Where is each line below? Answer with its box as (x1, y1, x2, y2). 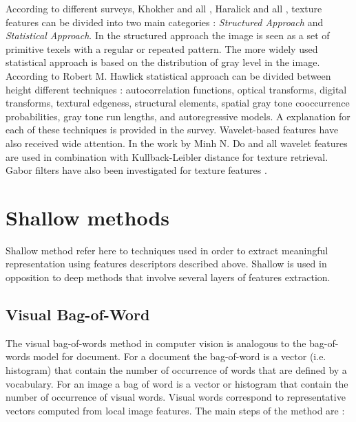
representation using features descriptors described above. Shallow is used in (6, 256, 327, 271)
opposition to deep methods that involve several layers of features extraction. (6, 270, 331, 285)
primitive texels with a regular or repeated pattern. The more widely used (6, 41, 318, 56)
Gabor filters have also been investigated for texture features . (6, 163, 267, 177)
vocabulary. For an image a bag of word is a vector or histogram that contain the (6, 376, 348, 390)
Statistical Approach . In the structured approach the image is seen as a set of (6, 28, 330, 43)
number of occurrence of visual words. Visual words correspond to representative (6, 390, 346, 404)
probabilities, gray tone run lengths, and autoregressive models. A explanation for (6, 109, 350, 123)
